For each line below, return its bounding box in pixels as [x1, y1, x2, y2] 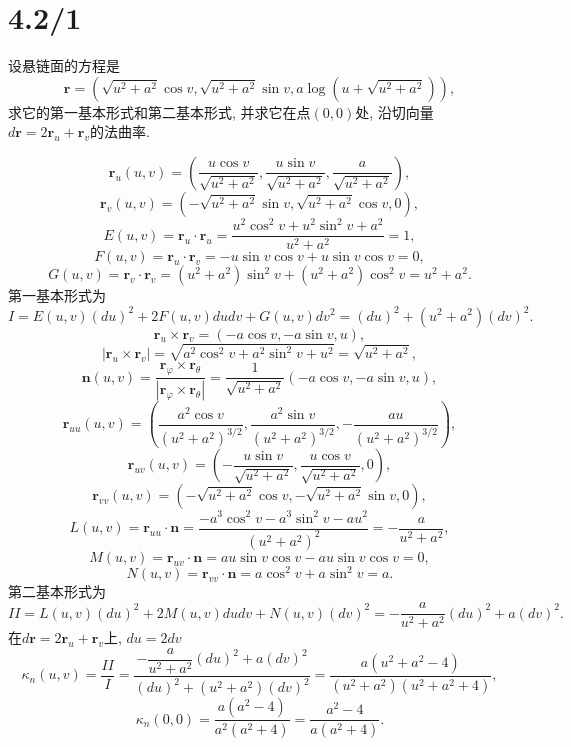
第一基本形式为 [8, 285, 106, 306]
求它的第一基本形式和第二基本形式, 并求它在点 [8, 101, 311, 122]
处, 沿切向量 [355, 101, 434, 122]
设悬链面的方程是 [8, 55, 120, 76]
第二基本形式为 [8, 581, 106, 602]
